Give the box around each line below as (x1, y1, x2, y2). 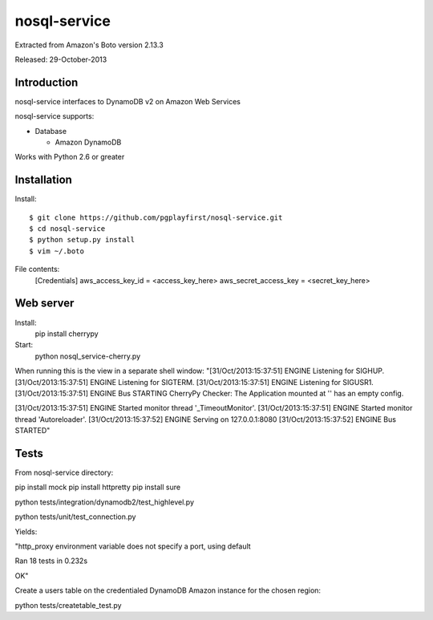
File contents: (14, 265, 60, 274)
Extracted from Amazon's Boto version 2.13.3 (14, 40, 164, 50)
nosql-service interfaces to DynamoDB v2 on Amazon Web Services (14, 96, 241, 106)
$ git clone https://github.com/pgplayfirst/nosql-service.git (29, 213, 283, 222)
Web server (14, 297, 75, 310)
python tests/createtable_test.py (14, 600, 122, 610)
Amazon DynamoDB (55, 137, 122, 148)
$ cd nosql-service (29, 225, 106, 233)
